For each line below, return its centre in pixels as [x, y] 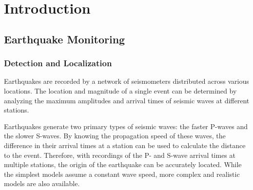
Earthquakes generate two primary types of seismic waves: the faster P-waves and [126, 126]
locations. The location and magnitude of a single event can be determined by [120, 90]
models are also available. [42, 183]
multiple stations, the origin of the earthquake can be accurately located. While [123, 164]
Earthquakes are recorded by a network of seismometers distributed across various [126, 81]
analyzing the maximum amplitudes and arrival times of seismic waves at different [127, 100]
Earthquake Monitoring [65, 39]
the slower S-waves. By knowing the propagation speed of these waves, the [115, 136]
